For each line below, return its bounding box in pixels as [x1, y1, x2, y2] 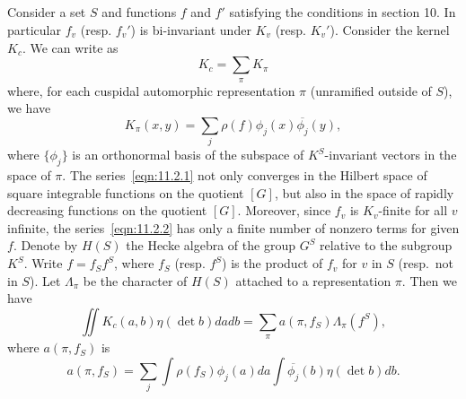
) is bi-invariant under [130, 20, 251, 39]
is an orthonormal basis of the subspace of [72, 145, 304, 164]
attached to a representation [235, 271, 391, 290]
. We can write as [22, 38, 119, 56]
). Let [29, 271, 61, 290]
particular [7, 20, 61, 39]
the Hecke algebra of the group [126, 236, 295, 255]
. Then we [401, 271, 457, 290]
